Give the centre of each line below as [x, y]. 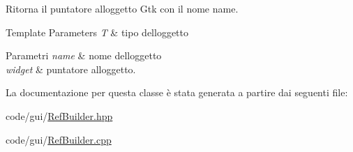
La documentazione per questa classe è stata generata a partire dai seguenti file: [177, 92]
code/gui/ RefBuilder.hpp [59, 115]
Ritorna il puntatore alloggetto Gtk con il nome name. [122, 8]
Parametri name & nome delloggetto [84, 55]
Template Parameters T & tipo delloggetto [97, 32]
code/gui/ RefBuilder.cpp [59, 139]
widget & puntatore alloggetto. [71, 69]
